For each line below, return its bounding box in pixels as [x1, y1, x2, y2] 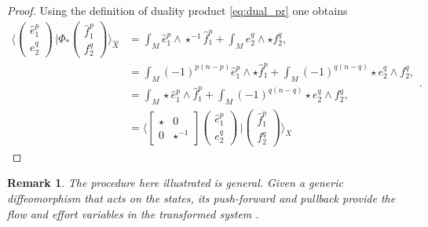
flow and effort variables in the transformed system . [7, 205, 259, 222]
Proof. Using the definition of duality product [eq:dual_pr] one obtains [7, 2, 348, 18]
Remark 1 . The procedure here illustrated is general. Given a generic [7, 174, 343, 191]
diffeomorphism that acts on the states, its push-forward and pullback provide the [7, 190, 396, 206]
